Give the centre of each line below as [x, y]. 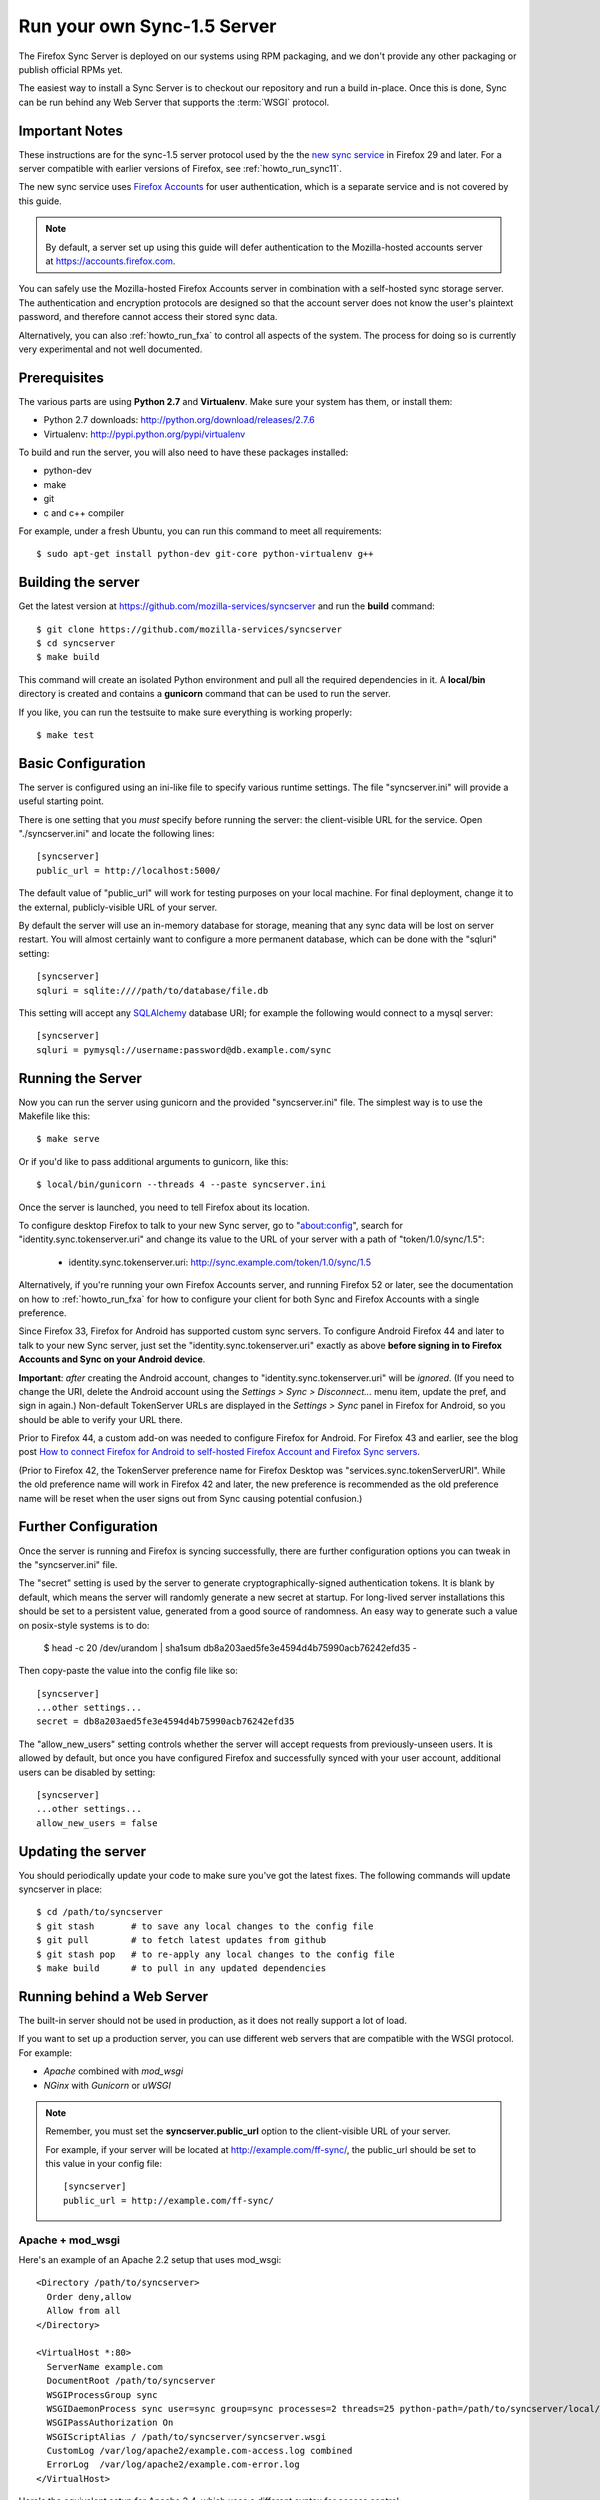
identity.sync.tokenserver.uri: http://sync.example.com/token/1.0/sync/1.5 [220, 1262]
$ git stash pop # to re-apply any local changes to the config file [215, 1954]
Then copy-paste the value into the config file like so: [128, 1671]
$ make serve [68, 1139]
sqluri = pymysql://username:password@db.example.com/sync [184, 1049]
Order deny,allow [89, 2296]
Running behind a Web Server [113, 1996]
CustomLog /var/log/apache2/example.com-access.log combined [199, 2451]
